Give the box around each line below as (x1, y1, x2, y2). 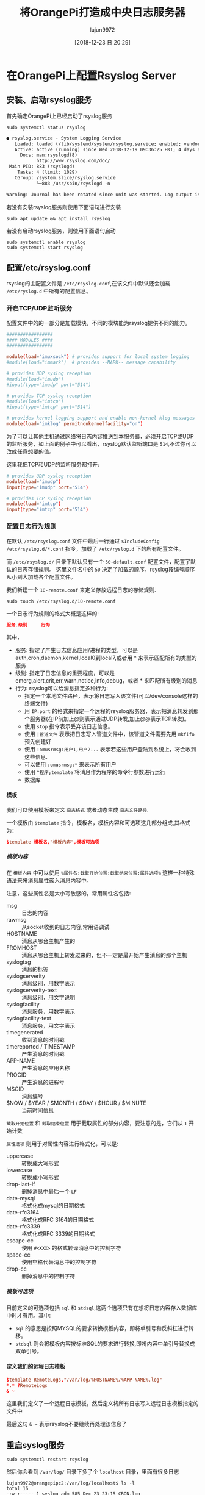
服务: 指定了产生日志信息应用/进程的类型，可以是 (15, 647, 138, 654)
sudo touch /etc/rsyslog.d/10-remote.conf (6, 598, 116, 604)
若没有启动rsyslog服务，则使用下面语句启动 (6, 227, 116, 234)
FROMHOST (6, 944, 37, 952)
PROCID (6, 1071, 27, 1078)
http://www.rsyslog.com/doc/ (36, 158, 111, 164)
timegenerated (6, 1029, 43, 1036)
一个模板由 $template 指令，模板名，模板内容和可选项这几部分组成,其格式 (6, 819, 191, 826)
